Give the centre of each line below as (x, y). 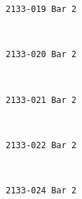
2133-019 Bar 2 (41, 9)
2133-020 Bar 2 (41, 55)
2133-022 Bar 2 (41, 145)
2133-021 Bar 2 (41, 100)
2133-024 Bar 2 (41, 191)
